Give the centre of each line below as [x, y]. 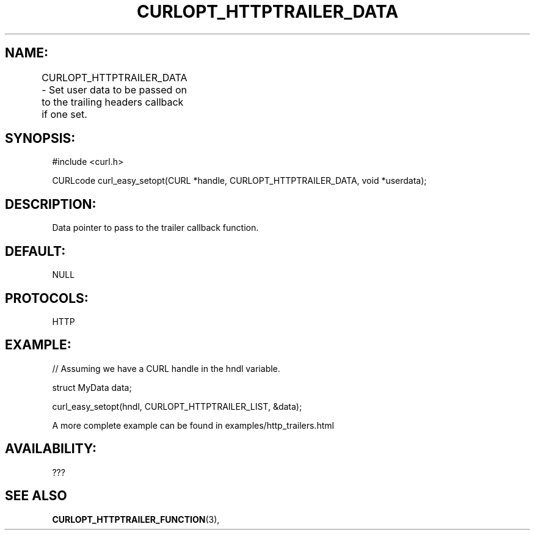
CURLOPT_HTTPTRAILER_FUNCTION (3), [136, 519]
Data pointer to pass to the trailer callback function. [155, 228]
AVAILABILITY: [51, 449]
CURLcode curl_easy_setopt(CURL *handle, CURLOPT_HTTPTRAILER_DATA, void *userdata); [239, 181]
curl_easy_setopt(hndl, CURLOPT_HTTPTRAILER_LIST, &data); [177, 406]
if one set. [64, 114]
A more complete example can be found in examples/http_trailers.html [193, 425]
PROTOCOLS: [47, 298]
